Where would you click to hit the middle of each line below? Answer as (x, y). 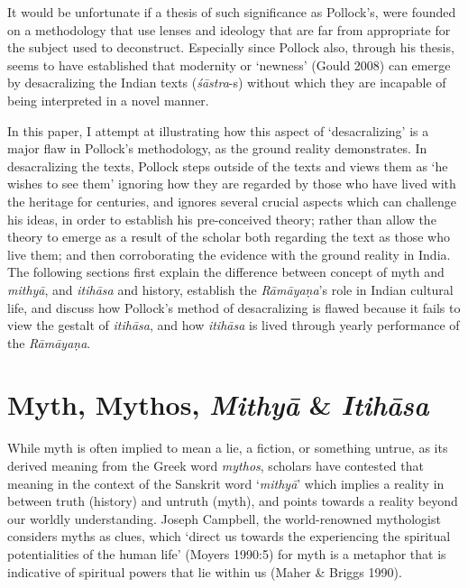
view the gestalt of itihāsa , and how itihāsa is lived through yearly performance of (234, 325)
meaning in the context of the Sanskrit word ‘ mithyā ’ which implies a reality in (226, 483)
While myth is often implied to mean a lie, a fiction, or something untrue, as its (228, 448)
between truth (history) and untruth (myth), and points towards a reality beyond (233, 501)
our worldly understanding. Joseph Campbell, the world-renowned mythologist (224, 518)
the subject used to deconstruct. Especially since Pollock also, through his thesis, (231, 47)
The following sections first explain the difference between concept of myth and (226, 272)
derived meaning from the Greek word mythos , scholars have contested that (216, 465)
